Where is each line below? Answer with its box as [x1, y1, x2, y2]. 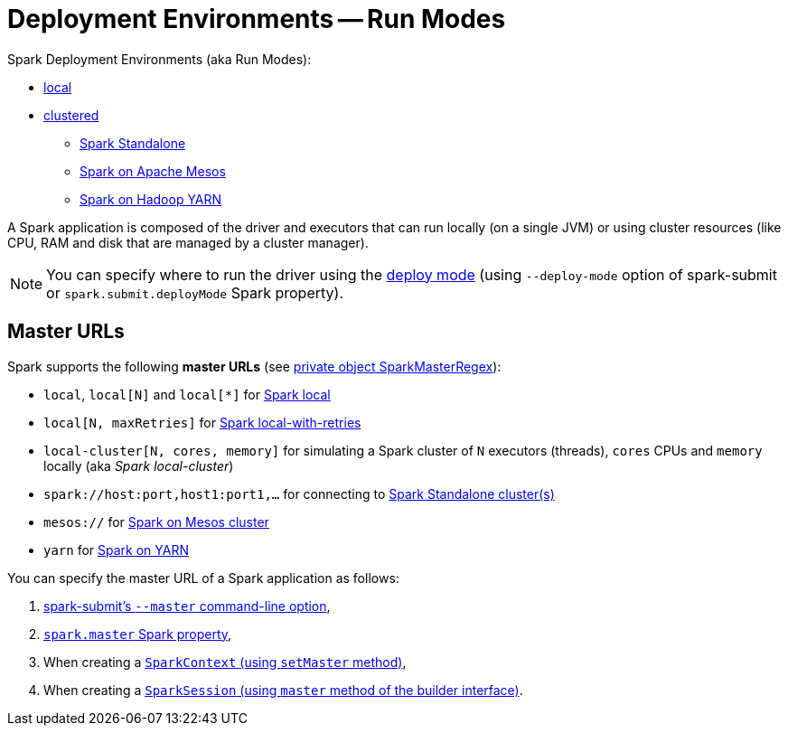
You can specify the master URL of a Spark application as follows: [7, 569, 399, 586]
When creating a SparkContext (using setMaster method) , [43, 653, 407, 670]
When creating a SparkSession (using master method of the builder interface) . [43, 681, 523, 698]
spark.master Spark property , [43, 625, 232, 642]
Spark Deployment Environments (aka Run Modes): [7, 51, 312, 67]
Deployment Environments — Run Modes [7, 4, 506, 34]
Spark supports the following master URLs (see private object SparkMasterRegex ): [7, 358, 502, 374]
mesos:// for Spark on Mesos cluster [43, 513, 269, 530]
